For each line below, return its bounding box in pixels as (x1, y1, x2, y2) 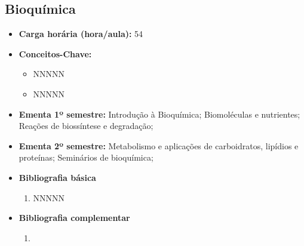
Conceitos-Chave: (19, 47, 92, 60)
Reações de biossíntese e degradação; (19, 119, 153, 132)
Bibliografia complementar (19, 211, 130, 224)
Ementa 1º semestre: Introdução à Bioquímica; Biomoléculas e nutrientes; (19, 107, 300, 120)
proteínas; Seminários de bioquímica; (19, 151, 153, 164)
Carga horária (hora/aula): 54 (19, 27, 143, 40)
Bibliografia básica (19, 171, 96, 183)
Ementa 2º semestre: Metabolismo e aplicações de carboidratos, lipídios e (19, 139, 299, 152)
